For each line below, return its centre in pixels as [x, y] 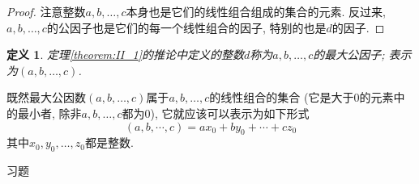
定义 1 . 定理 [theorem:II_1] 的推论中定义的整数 [126, 54]
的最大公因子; [349, 54]
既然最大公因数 [46, 97]
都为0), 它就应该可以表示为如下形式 [216, 113]
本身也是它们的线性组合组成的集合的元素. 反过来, [256, 11]
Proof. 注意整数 [46, 11]
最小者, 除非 [49, 113]
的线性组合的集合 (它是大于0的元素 [301, 97]
